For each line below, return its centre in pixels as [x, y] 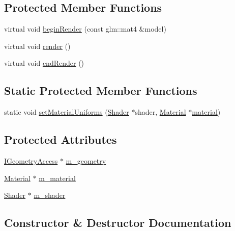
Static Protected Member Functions [101, 91]
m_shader [50, 195]
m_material [57, 178]
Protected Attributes [61, 139]
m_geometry [86, 160]
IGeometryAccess [31, 160]
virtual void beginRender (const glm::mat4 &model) [85, 29]
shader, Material [160, 112]
